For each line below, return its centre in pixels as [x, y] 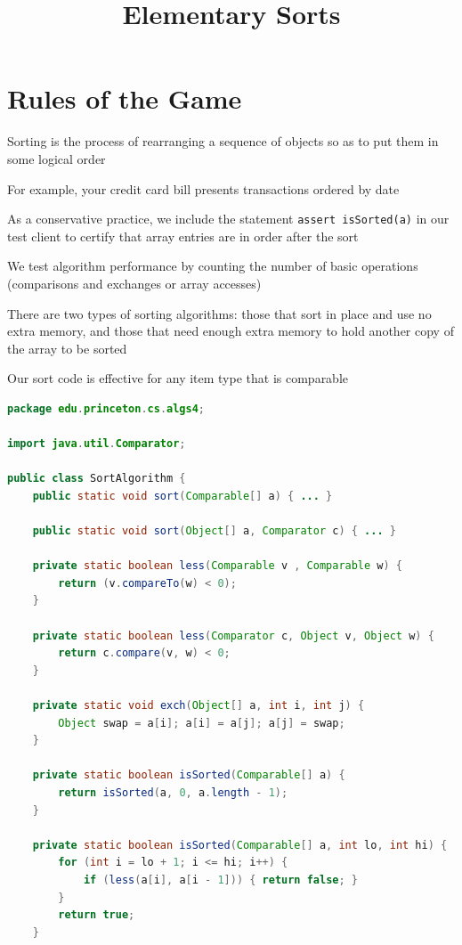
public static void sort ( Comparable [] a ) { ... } [182, 496]
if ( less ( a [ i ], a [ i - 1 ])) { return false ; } [221, 880]
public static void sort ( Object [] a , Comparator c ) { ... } [214, 531]
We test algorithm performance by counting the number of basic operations [213, 266]
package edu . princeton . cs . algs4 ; [106, 408]
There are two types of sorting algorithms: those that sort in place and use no [219, 313]
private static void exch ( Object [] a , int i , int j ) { [199, 705]
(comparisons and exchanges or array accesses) [134, 283]
